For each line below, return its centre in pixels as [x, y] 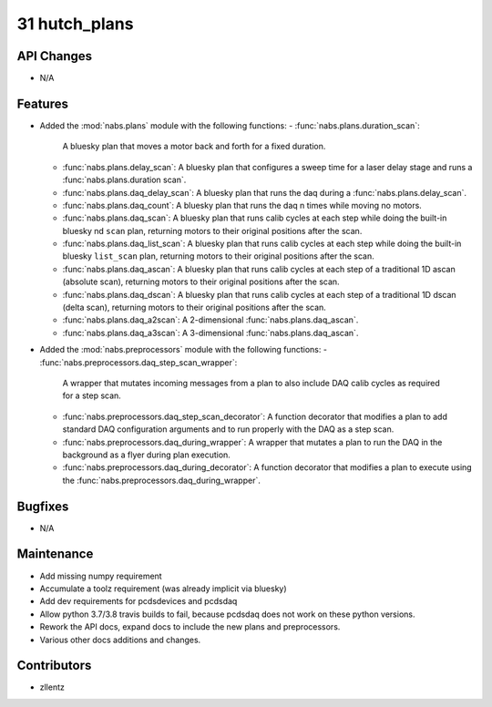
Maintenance [55, 554]
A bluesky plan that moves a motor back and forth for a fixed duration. [194, 147]
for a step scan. [92, 395]
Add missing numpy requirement [101, 576]
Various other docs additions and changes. [120, 640]
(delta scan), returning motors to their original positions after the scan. [195, 307]
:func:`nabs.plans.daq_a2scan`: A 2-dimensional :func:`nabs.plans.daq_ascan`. [210, 320]
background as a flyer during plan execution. [147, 455]
